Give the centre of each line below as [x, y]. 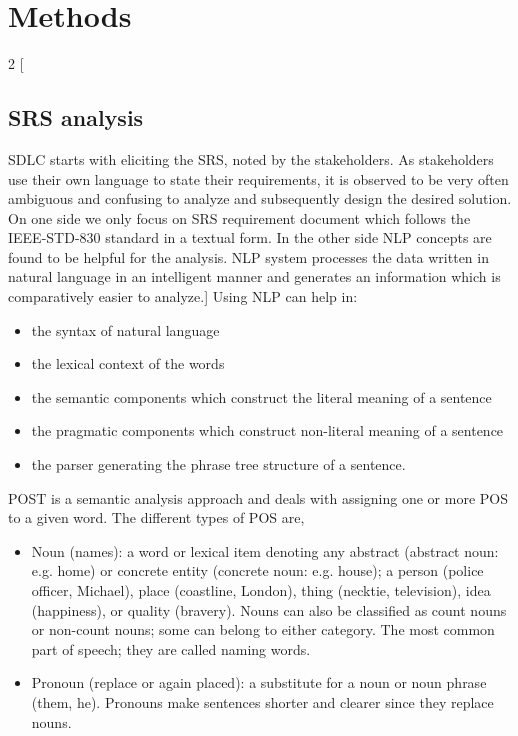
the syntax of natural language [125, 329]
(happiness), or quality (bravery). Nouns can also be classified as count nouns [269, 609]
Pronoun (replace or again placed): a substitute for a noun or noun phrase [259, 682]
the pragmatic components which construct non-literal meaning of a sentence [267, 430]
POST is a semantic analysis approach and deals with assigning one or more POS [258, 497]
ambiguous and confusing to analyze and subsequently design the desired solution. [260, 198]
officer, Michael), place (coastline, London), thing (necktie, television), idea [261, 590]
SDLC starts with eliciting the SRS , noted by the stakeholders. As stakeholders [251, 158]
